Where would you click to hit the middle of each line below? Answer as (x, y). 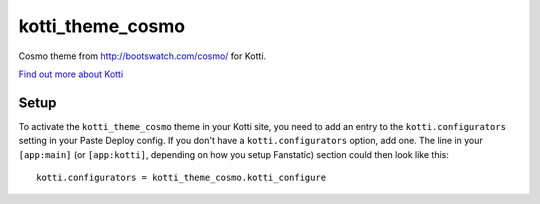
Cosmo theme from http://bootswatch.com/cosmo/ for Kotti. (142, 56)
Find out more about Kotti (71, 74)
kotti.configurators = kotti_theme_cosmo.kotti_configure (181, 178)
